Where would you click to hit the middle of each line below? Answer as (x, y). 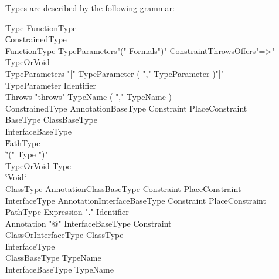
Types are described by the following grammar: (90, 8)
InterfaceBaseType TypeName (59, 269)
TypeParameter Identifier (51, 85)
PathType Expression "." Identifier (67, 212)
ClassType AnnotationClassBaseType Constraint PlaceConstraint (123, 188)
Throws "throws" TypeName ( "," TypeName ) (89, 97)
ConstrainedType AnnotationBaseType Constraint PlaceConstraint (126, 108)
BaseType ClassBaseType (51, 120)
